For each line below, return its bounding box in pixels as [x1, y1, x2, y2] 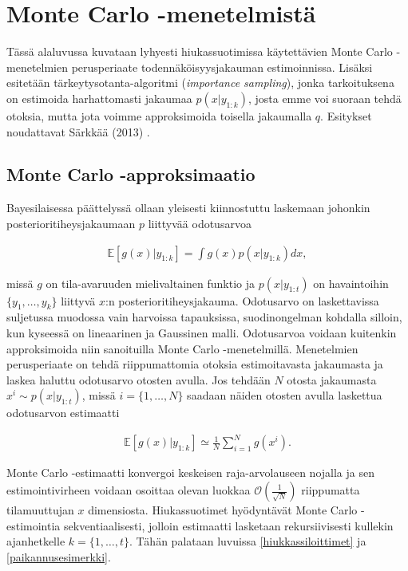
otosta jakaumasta [287, 371, 377, 388]
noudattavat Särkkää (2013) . [6, 123, 150, 140]
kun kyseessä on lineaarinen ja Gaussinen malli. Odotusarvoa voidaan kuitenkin [6, 324, 397, 341]
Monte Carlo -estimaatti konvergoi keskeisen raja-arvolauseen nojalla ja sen [6, 464, 374, 481]
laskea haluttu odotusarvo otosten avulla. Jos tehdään [6, 371, 271, 388]
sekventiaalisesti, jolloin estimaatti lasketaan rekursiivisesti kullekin [64, 517, 394, 534]
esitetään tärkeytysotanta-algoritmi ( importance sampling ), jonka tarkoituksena [6, 74, 394, 91]
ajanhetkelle [6, 533, 65, 549]
